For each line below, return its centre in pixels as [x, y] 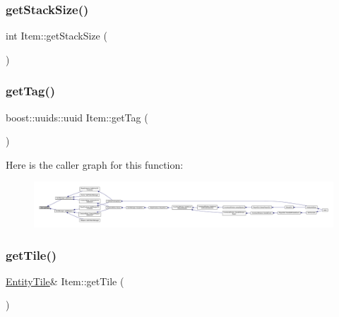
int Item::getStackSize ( [56, 36]
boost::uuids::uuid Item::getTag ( [77, 117]
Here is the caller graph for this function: [95, 164]
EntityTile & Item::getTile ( [65, 281]
